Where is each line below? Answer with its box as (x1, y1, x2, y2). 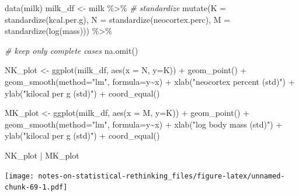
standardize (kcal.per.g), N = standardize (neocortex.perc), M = (5, 13, 231, 25)
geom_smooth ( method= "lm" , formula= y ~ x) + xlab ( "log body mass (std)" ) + (5, 118, 283, 130)
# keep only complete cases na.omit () (5, 44, 138, 56)
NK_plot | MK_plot (5, 149, 79, 161)
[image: (5, 171, 34, 180)
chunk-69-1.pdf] (5, 183, 68, 192)
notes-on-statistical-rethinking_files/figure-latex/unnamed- (38, 171, 285, 180)
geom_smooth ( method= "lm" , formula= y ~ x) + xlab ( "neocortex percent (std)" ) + (5, 75, 295, 87)
